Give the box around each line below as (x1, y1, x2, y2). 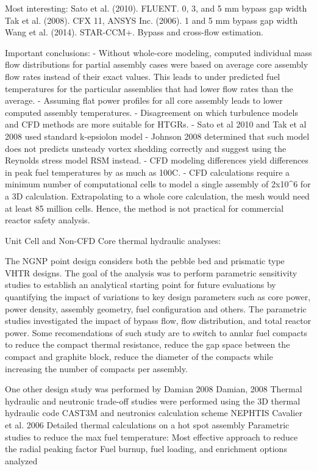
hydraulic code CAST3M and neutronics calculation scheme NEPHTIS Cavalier (5, 406, 302, 419)
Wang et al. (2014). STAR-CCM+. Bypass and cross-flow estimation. (5, 26, 263, 38)
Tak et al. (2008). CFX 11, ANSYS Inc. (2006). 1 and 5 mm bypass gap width (5, 13, 298, 26)
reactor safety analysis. (5, 214, 90, 226)
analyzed (5, 454, 38, 467)
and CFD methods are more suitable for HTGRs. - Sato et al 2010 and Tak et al (5, 118, 307, 131)
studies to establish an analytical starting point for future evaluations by (5, 278, 276, 291)
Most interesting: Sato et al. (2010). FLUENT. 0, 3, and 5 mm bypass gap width (5, 2, 307, 14)
